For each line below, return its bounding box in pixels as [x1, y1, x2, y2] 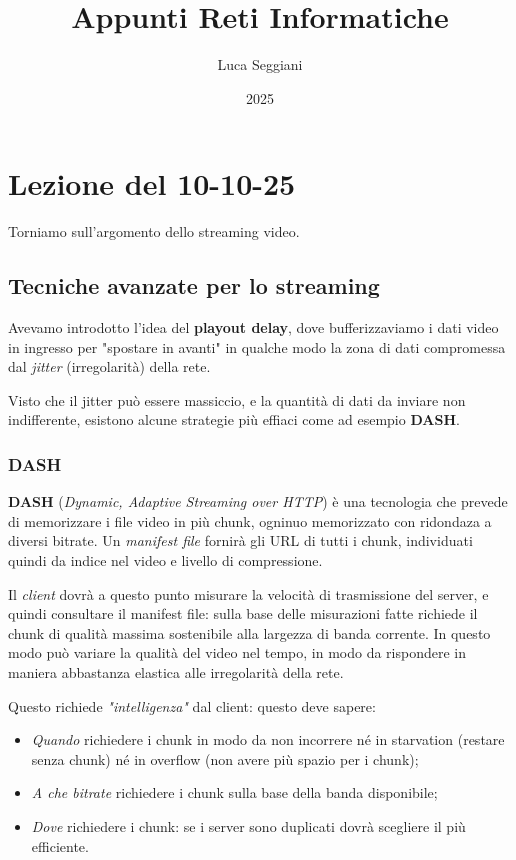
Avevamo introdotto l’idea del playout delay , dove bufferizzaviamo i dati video [8, 317, 499, 338]
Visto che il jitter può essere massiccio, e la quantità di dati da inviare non [8, 389, 466, 410]
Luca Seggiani [217, 54, 303, 75]
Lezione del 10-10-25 [8, 163, 296, 204]
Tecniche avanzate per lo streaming [8, 270, 380, 301]
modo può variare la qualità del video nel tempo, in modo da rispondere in [8, 642, 466, 663]
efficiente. [31, 835, 89, 856]
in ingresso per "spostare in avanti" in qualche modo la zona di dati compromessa [8, 336, 506, 357]
